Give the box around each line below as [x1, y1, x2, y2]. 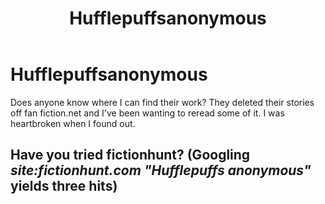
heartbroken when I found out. [10, 117, 136, 129]
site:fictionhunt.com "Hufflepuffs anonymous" [10, 162, 312, 179]
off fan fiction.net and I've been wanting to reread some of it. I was [10, 107, 285, 119]
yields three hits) [10, 178, 118, 195]
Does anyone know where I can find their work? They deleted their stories [10, 96, 315, 108]
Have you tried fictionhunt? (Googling [10, 147, 251, 164]
